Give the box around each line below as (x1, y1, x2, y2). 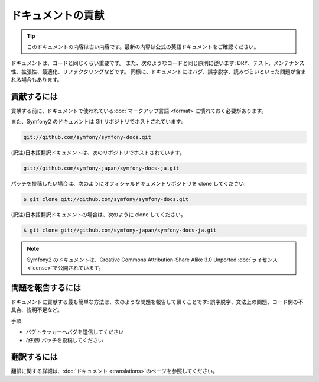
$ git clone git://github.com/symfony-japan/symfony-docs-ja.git (23, 227, 217, 234)
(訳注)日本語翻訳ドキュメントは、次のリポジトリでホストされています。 (11, 149, 185, 156)
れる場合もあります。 (11, 76, 63, 83)
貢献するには (11, 92, 58, 102)
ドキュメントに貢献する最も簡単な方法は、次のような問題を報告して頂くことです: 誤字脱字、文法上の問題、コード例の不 (11, 298, 304, 305)
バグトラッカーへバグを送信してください (25, 328, 124, 335)
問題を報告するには (11, 283, 81, 293)
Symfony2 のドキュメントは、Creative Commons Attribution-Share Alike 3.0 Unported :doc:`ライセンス (27, 256, 278, 263)
